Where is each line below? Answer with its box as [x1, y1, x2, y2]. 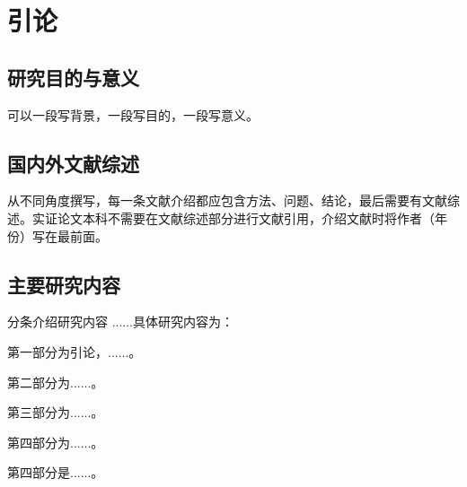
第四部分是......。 [7, 463, 104, 482]
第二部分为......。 [7, 372, 104, 391]
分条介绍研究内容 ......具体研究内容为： [7, 312, 234, 331]
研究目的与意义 [7, 63, 139, 91]
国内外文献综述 [7, 149, 139, 177]
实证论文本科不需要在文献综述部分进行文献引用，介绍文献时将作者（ [31, 208, 435, 227]
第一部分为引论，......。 [7, 342, 142, 361]
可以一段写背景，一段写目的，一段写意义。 [7, 105, 259, 124]
